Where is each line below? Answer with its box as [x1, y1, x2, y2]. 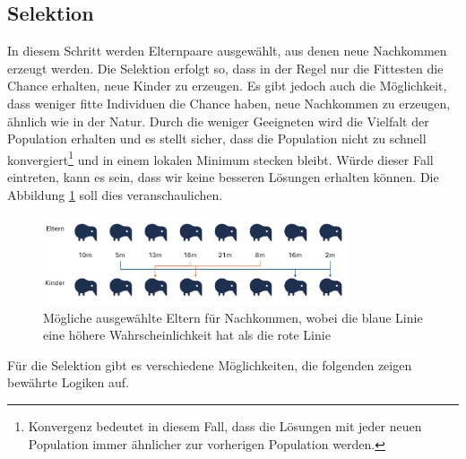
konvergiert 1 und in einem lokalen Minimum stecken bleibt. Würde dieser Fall [7, 147, 434, 169]
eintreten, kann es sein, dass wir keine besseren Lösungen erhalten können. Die [7, 168, 439, 186]
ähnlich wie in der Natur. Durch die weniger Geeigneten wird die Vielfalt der [7, 111, 429, 130]
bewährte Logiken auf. [7, 373, 129, 392]
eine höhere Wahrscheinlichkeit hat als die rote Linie [43, 325, 331, 344]
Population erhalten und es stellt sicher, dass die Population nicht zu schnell [7, 129, 427, 148]
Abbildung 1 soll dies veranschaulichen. [7, 185, 223, 204]
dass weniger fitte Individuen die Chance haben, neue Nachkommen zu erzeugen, [7, 93, 451, 112]
